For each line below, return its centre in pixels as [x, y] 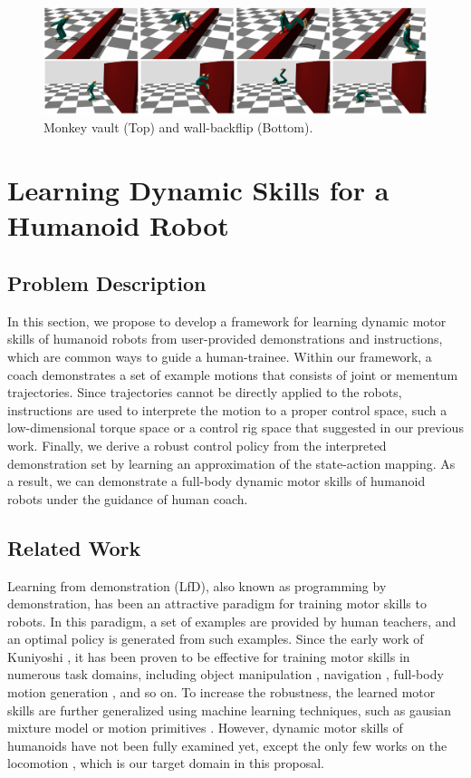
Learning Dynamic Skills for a [198, 190]
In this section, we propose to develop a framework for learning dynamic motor [227, 321]
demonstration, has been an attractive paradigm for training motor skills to [217, 603]
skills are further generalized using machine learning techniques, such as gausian [229, 710]
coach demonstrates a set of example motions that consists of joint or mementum [233, 374]
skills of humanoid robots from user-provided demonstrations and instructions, [225, 339]
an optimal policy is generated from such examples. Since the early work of [216, 639]
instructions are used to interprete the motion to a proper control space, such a [227, 409]
